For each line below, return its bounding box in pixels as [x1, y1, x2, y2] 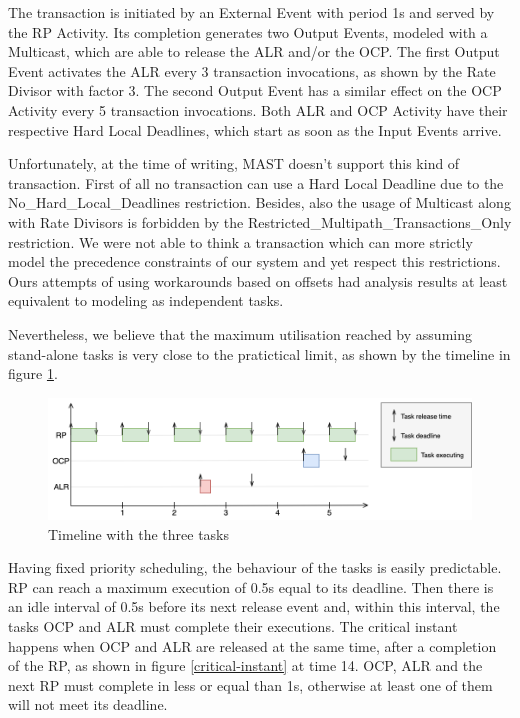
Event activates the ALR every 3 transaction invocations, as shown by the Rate [8, 60, 496, 81]
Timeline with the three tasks [48, 523, 230, 544]
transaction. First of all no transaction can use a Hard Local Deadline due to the [8, 172, 504, 193]
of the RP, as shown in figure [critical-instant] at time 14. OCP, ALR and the [8, 655, 483, 676]
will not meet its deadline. [8, 694, 168, 715]
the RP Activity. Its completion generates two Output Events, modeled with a [8, 21, 488, 42]
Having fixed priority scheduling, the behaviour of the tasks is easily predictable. [8, 557, 502, 578]
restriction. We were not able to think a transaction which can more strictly [8, 231, 473, 252]
